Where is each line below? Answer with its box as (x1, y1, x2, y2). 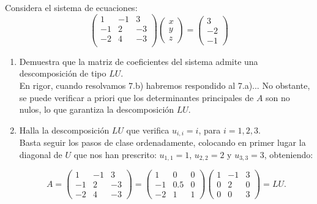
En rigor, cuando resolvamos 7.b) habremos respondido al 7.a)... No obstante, (19, 78, 310, 91)
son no (266, 91, 290, 104)
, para (198, 123, 221, 136)
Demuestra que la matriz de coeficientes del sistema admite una (19, 55, 258, 67)
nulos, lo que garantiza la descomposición (19, 103, 174, 116)
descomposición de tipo (19, 67, 106, 80)
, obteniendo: (264, 148, 313, 161)
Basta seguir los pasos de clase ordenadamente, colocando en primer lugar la (19, 136, 306, 149)
